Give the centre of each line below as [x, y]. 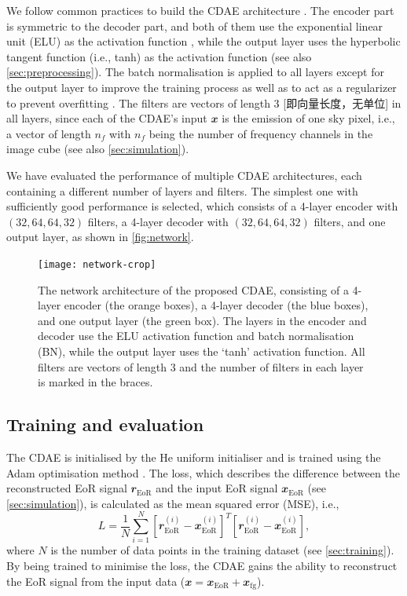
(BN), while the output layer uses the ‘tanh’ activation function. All [202, 351]
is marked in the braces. [95, 382]
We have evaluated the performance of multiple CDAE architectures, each [184, 175]
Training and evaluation [105, 424]
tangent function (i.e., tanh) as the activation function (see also [159, 56]
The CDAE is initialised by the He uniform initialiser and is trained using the [194, 457]
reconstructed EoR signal [67, 488]
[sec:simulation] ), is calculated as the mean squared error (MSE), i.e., [173, 503]
